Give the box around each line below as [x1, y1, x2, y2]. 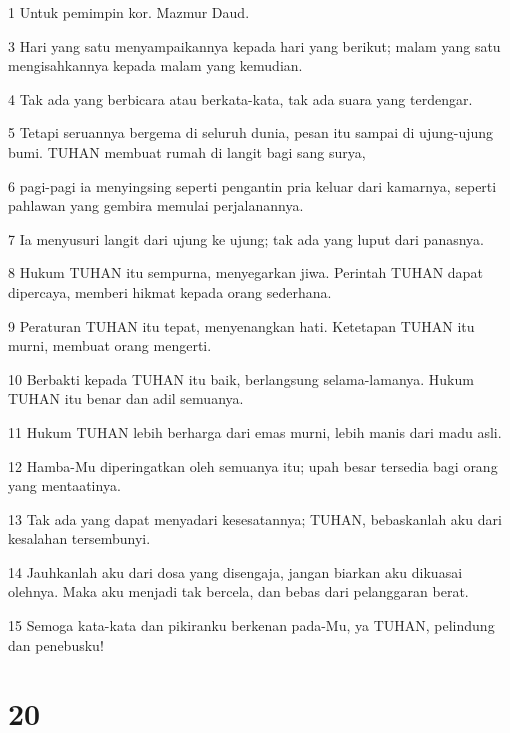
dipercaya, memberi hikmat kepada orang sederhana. [8, 281, 332, 302]
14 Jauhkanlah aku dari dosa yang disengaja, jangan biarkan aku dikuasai [8, 561, 463, 582]
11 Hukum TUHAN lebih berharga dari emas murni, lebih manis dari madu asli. [8, 421, 502, 442]
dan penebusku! [8, 634, 104, 655]
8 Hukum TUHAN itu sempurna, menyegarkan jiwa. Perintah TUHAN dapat [8, 262, 483, 283]
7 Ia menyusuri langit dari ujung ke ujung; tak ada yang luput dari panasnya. [8, 228, 484, 249]
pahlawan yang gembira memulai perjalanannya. [8, 195, 304, 216]
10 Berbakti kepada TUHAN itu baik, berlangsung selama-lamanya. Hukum [8, 368, 474, 389]
